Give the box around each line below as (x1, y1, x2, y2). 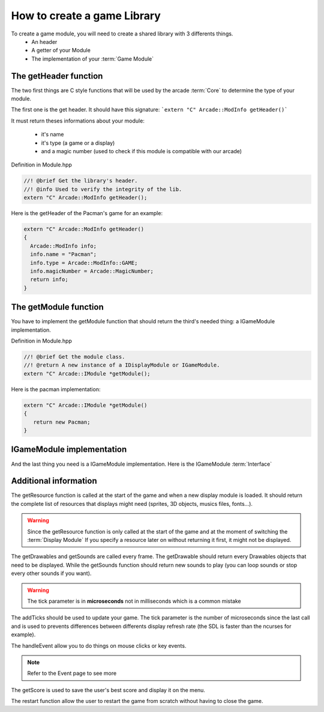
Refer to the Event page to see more (27, 670, 117, 677)
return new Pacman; (33, 418, 91, 425)
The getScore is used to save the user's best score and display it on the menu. (11, 686, 205, 693)
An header (31, 38, 58, 45)
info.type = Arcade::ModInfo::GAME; (30, 259, 138, 266)
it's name (41, 131, 64, 138)
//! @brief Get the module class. (23, 353, 125, 361)
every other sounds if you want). (11, 570, 92, 577)
